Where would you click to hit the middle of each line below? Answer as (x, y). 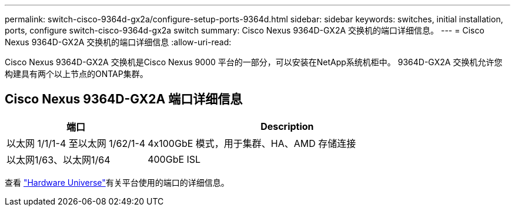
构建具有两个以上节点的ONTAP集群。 (76, 74)
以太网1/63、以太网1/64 (58, 160)
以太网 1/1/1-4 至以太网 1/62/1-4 (76, 143)
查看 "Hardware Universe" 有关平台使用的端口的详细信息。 (117, 182)
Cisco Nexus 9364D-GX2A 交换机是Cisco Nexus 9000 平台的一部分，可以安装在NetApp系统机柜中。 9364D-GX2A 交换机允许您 (254, 62)
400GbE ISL (174, 159)
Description (287, 126)
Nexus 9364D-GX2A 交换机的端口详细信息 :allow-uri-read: (118, 42)
